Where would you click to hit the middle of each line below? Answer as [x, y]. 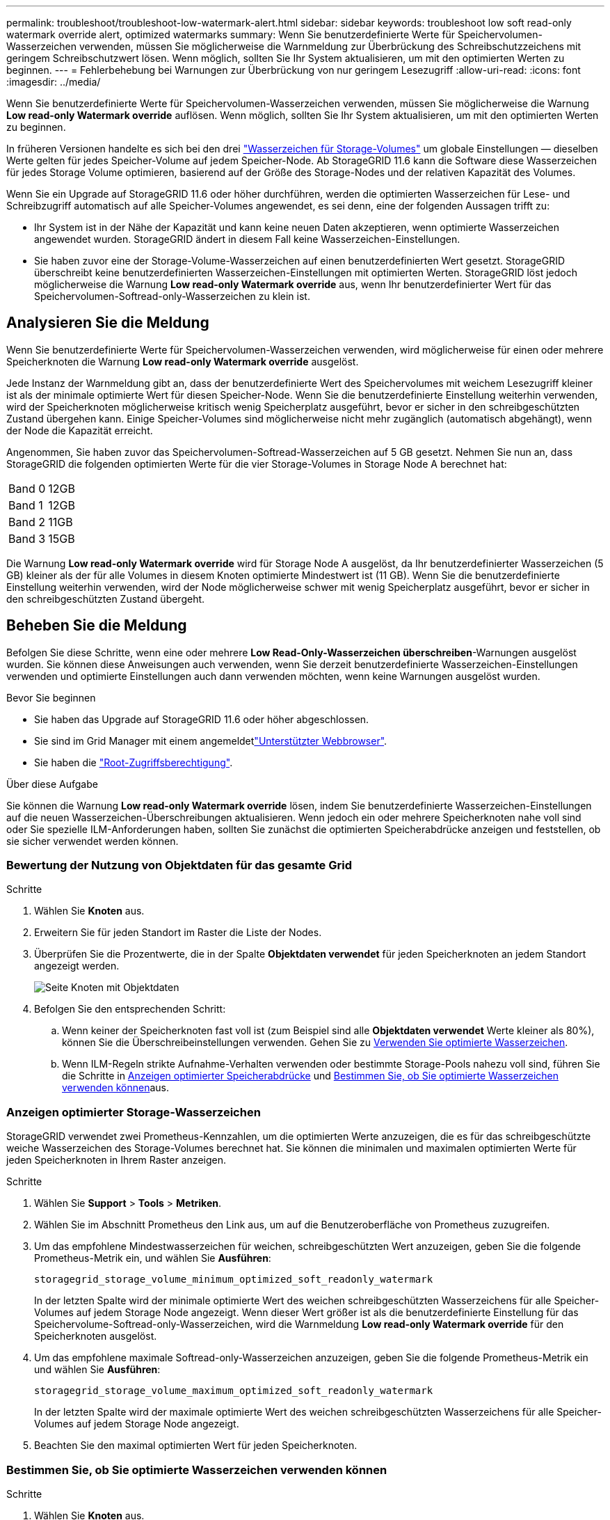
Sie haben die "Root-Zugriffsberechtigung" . [134, 762]
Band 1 [26, 505]
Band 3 [27, 538]
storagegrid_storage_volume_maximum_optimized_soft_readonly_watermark [234, 1391]
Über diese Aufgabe [52, 784]
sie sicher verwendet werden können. [93, 841]
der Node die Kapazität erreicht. [80, 430]
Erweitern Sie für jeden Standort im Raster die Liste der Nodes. [178, 933]
